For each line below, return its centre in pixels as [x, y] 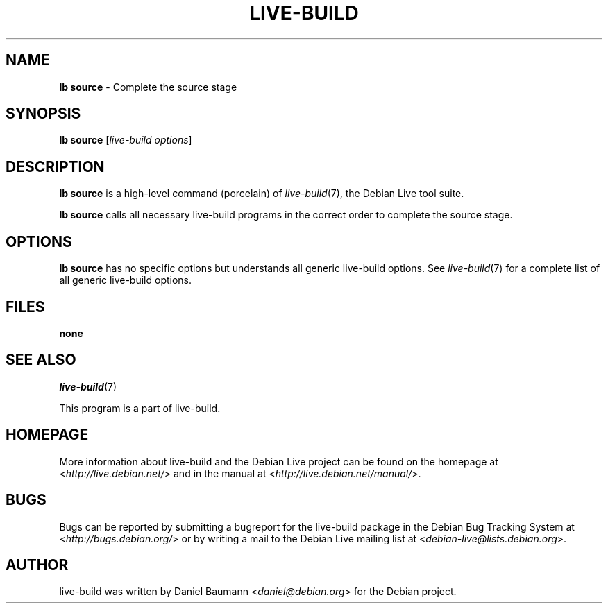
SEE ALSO [41, 360]
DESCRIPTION [55, 166]
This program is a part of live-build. [140, 408]
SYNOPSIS [43, 114]
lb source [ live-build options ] [126, 140]
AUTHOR [37, 565]
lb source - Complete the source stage [148, 87]
